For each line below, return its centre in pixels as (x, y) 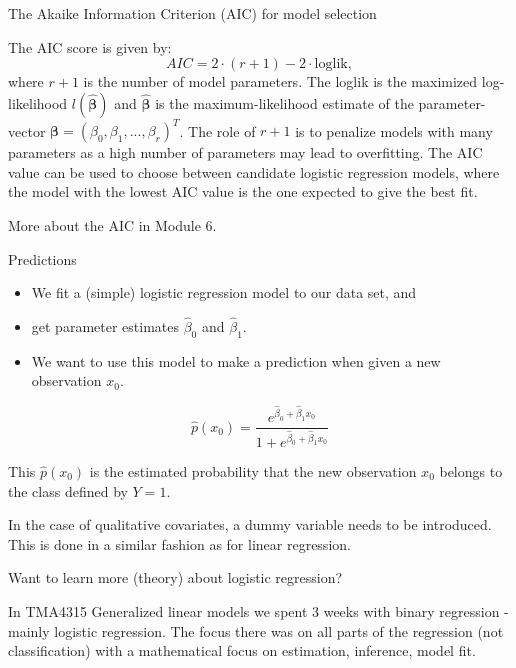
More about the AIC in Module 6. (112, 225)
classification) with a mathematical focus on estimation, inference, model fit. (242, 650)
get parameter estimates (105, 326)
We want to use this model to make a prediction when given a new (236, 360)
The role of (222, 130)
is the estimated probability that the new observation (253, 470)
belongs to (471, 470)
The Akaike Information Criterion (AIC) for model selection (192, 13)
